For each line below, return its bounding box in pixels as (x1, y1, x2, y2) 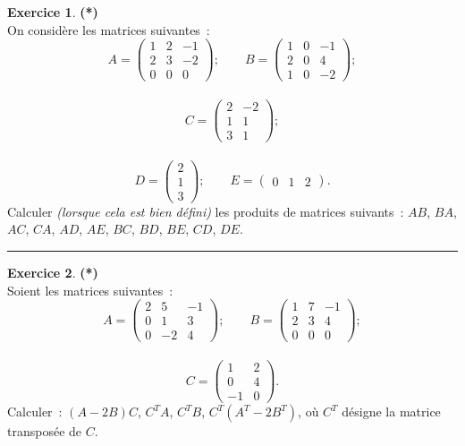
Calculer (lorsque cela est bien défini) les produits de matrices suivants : (7, 202, 404, 220)
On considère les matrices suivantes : (7, 20, 210, 39)
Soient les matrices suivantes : (7, 280, 173, 299)
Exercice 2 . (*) (7, 263, 98, 282)
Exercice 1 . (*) (7, 3, 98, 21)
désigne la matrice (342, 402, 441, 421)
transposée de (7, 422, 82, 441)
